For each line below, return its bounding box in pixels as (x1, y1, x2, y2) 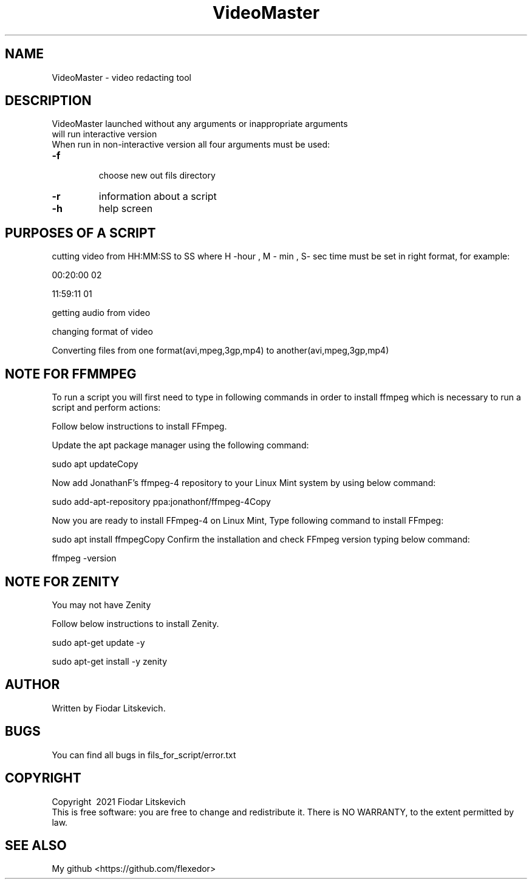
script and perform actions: (52, 402, 161, 413)
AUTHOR (5, 677, 60, 693)
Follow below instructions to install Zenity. (52, 618, 219, 629)
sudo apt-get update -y (52, 637, 145, 648)
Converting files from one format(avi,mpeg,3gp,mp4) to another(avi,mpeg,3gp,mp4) (52, 345, 389, 356)
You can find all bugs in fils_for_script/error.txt (52, 749, 236, 760)
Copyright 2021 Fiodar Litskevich (52, 796, 186, 807)
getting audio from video (52, 307, 151, 318)
